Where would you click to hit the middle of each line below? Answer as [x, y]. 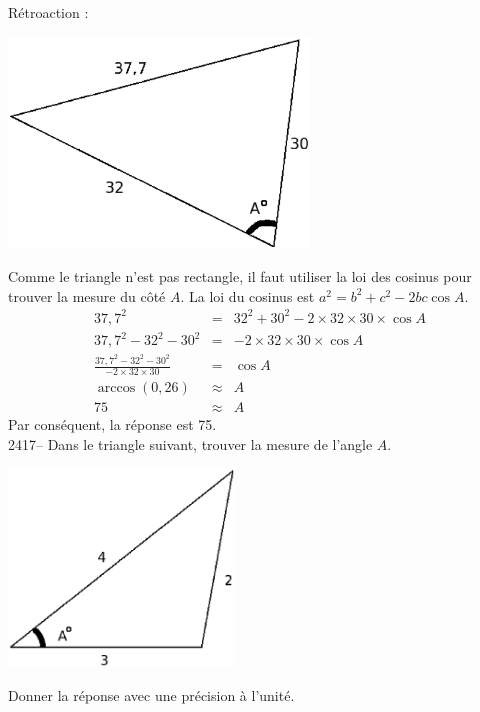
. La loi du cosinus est [247, 295]
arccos [116, 388]
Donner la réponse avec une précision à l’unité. [151, 694]
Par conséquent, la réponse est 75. [112, 424]
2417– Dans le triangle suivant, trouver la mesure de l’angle [190, 443]
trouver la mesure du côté [87, 295]
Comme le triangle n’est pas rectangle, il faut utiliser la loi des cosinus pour [240, 276]
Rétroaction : [48, 12]
